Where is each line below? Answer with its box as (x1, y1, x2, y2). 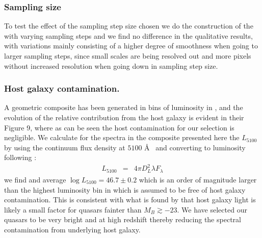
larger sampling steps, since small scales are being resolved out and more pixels (4, 50, 251, 61)
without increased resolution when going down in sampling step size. (4, 60, 218, 71)
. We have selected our (177, 204, 247, 215)
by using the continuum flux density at (4, 142, 125, 152)
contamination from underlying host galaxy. (4, 224, 141, 234)
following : (4, 152, 37, 163)
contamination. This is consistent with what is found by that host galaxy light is (4, 194, 256, 205)
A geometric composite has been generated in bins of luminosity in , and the (4, 102, 243, 113)
